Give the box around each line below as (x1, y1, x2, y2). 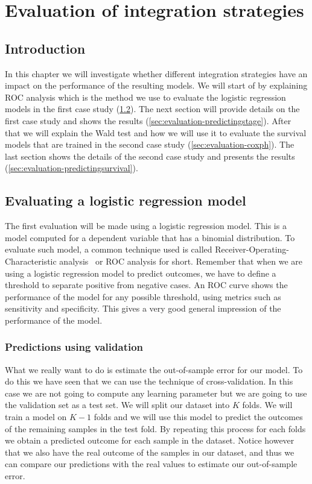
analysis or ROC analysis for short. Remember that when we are (59, 254, 303, 267)
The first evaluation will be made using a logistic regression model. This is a (5, 219, 287, 232)
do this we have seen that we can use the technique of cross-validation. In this (5, 375, 293, 388)
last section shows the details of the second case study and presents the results (5, 149, 295, 162)
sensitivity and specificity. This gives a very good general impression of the (5, 302, 281, 315)
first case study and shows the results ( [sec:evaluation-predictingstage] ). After (5, 114, 291, 127)
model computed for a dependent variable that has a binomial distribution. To (5, 231, 295, 244)
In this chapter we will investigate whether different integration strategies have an (5, 67, 308, 80)
